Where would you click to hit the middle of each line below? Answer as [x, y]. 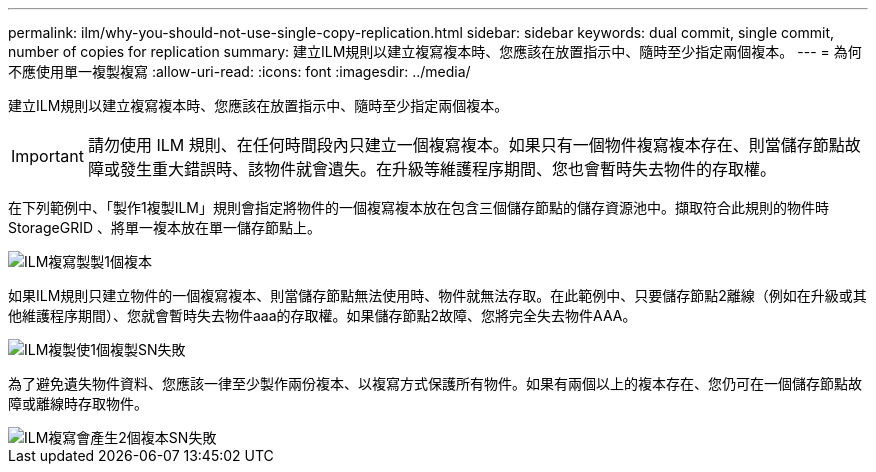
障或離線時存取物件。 [78, 403]
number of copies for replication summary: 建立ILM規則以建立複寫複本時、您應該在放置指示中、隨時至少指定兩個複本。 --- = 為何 [435, 51]
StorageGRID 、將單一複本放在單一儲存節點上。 [164, 227]
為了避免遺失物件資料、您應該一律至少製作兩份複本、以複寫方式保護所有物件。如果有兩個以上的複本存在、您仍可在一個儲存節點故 [435, 383]
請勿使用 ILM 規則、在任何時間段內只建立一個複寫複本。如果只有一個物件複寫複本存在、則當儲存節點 [466, 145]
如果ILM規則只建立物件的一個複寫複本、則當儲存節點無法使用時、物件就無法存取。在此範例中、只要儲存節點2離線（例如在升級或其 [437, 295]
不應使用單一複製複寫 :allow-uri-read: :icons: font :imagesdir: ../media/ [239, 71]
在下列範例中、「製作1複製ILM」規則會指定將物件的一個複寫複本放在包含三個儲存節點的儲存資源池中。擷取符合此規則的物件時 [419, 207]
